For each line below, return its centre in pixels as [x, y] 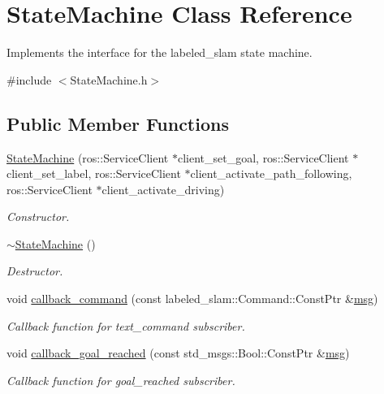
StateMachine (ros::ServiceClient [88, 157]
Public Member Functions [118, 123]
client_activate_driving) [163, 189]
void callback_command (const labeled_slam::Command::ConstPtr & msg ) [192, 299]
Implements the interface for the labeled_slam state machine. [160, 52]
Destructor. [35, 271]
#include [29, 79]
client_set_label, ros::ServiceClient [94, 173]
